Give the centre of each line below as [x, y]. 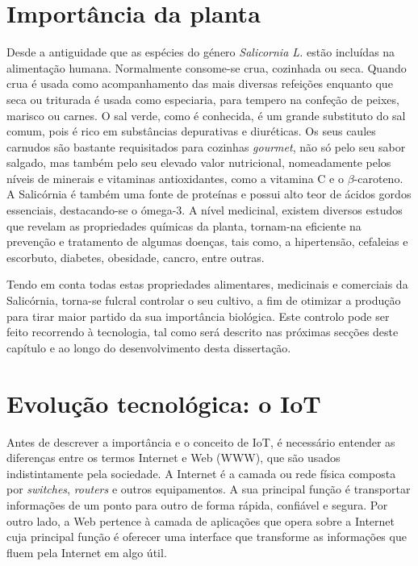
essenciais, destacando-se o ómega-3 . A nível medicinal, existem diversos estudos [205, 210]
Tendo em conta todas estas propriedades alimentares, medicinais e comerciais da [207, 284]
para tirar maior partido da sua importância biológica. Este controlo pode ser [198, 316]
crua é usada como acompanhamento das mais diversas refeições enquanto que [200, 83]
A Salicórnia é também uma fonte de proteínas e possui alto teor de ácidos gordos [209, 194]
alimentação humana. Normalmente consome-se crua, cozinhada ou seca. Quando [207, 67]
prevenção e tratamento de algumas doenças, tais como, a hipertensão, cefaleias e [207, 241]
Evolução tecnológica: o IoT [164, 403]
